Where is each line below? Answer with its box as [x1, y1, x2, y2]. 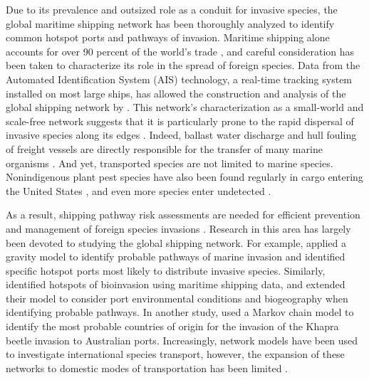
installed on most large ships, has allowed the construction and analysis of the [6, 85, 346, 100]
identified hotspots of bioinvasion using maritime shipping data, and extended [6, 277, 345, 292]
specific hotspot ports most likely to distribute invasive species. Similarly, [6, 263, 326, 278]
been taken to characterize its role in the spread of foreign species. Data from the [6, 58, 360, 73]
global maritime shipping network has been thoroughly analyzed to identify [6, 16, 335, 31]
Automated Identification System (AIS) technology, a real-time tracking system [6, 71, 353, 86]
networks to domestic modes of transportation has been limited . [6, 360, 289, 375]
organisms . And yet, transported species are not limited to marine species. [6, 155, 333, 170]
